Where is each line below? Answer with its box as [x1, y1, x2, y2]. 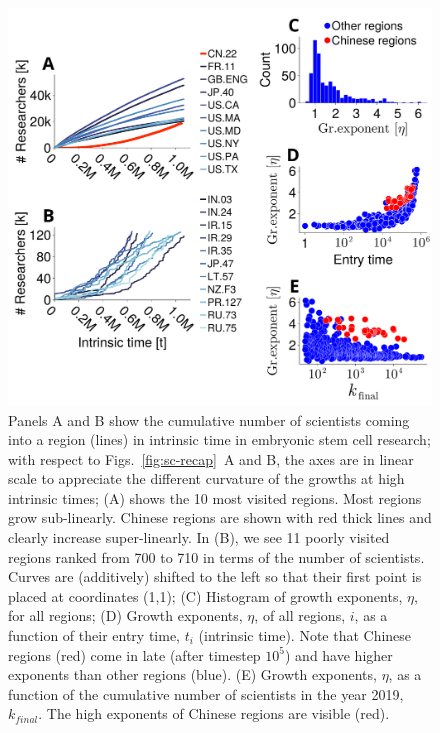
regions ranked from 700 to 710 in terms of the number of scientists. [8, 546, 425, 567]
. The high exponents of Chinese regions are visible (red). [38, 703, 390, 724]
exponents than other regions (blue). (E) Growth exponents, [8, 664, 377, 685]
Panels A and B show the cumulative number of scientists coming [8, 409, 410, 430]
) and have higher [284, 644, 393, 665]
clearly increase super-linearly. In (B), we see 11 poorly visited [8, 527, 390, 548]
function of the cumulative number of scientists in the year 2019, [8, 683, 404, 704]
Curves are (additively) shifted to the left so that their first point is [8, 566, 422, 587]
